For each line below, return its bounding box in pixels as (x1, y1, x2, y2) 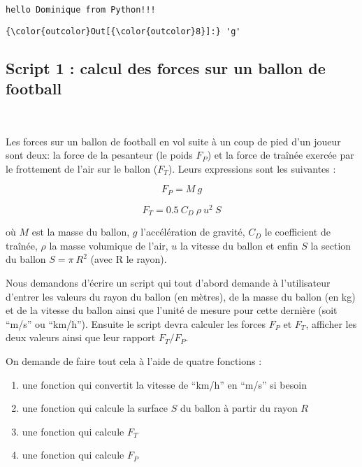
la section (310, 238, 352, 252)
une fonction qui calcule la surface (22, 401, 168, 415)
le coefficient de (264, 224, 331, 239)
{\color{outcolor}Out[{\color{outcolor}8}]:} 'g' (6, 26, 241, 36)
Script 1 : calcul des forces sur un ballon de (6, 57, 326, 78)
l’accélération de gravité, (140, 224, 245, 239)
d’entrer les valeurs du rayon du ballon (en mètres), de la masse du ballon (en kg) (6, 289, 356, 303)
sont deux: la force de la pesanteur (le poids (6, 148, 193, 162)
